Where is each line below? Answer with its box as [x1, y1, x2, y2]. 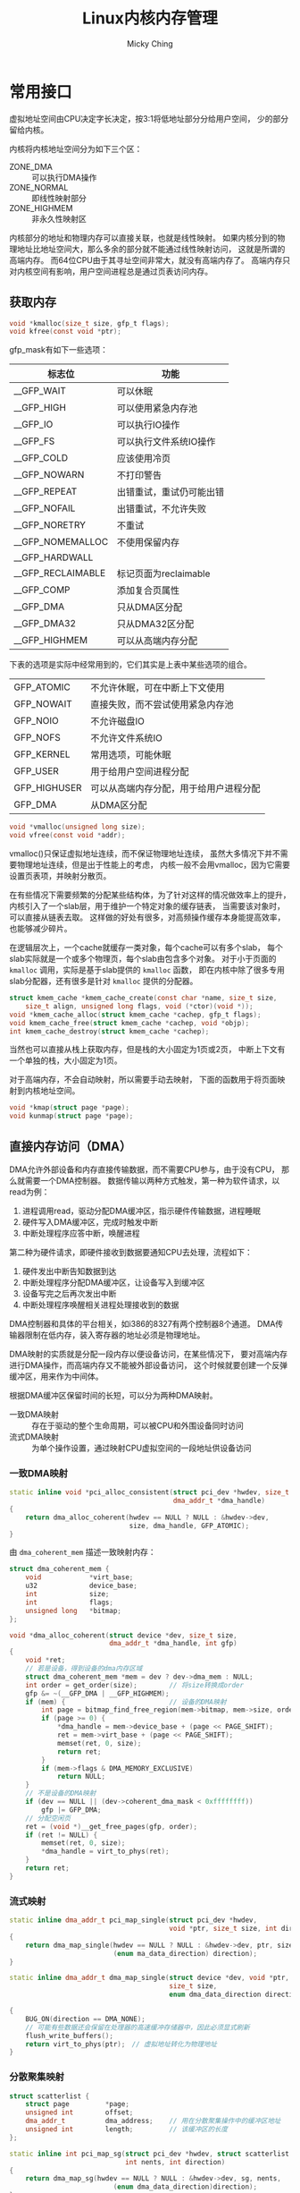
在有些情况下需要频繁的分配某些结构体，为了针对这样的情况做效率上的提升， [9, 889, 291, 900]
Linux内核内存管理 [81, 8, 219, 29]
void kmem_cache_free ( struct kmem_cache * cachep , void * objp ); [9, 1018, 250, 1027]
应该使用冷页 [116, 453, 171, 465]
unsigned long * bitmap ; [25, 1606, 122, 1615]
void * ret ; [25, 1656, 66, 1665]
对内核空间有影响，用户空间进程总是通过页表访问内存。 [9, 266, 212, 276]
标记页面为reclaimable [116, 567, 211, 580]
